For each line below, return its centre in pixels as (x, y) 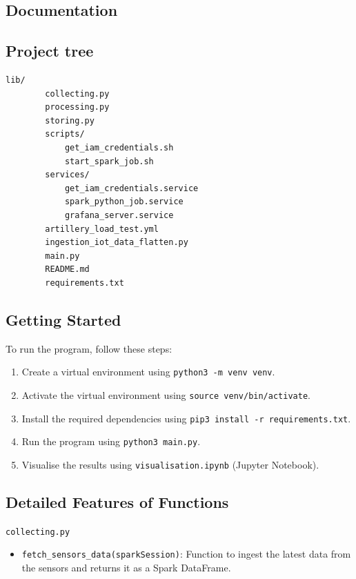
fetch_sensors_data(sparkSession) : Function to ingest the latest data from (186, 554)
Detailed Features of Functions (117, 501)
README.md (67, 269)
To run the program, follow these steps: (89, 348)
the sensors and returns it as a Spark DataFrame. (126, 568)
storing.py (70, 120)
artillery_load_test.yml (102, 229)
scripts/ (65, 134)
